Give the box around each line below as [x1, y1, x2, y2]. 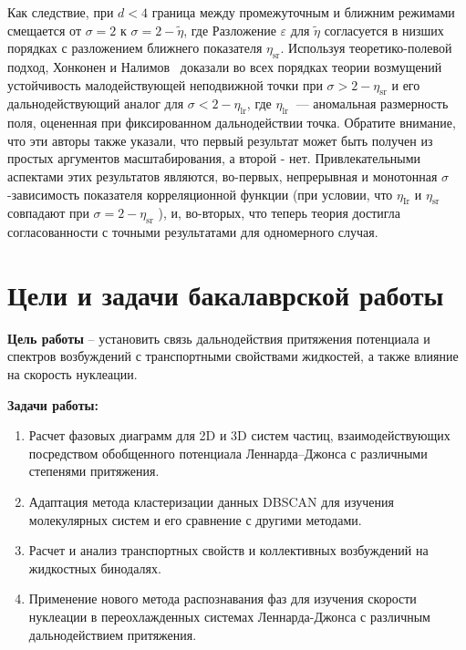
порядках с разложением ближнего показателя [7, 38, 263, 57]
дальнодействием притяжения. [28, 624, 197, 644]
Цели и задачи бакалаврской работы [7, 275, 444, 313]
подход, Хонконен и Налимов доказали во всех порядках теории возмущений [7, 57, 442, 76]
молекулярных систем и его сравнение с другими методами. [28, 510, 362, 529]
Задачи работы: [7, 395, 98, 414]
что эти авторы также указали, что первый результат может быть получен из [7, 130, 433, 150]
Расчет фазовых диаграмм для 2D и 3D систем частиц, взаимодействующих [28, 426, 450, 445]
